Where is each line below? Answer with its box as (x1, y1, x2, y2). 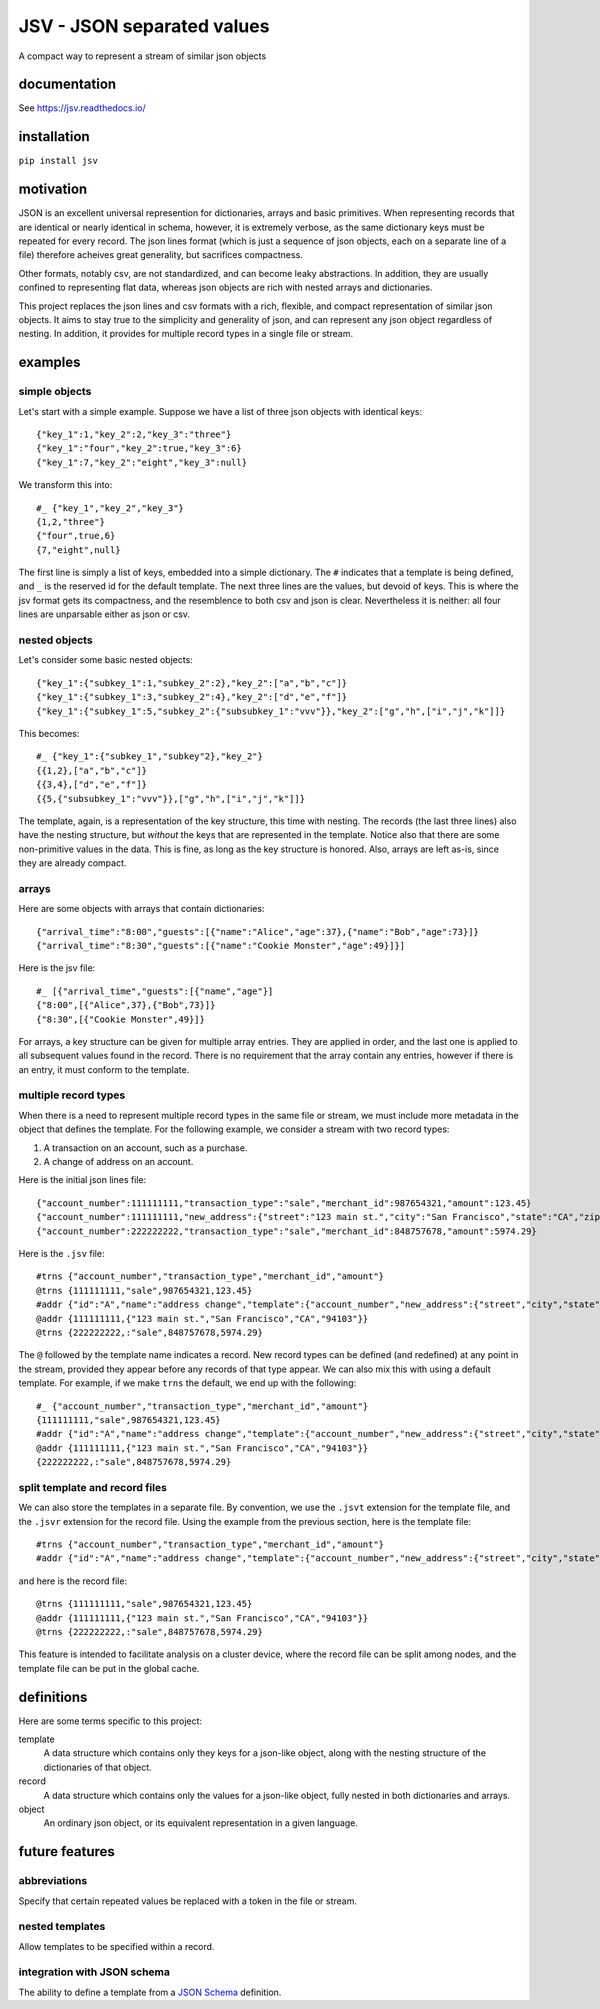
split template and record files (18, 1480, 167, 1494)
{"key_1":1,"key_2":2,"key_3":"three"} (36, 428, 232, 440)
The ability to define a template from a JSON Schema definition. (18, 1986, 282, 1998)
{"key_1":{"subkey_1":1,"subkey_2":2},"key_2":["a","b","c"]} (36, 677, 348, 689)
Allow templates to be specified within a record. (18, 1940, 215, 1952)
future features (18, 1843, 115, 1860)
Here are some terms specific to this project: (18, 1715, 203, 1727)
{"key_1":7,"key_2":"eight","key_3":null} (36, 456, 248, 468)
